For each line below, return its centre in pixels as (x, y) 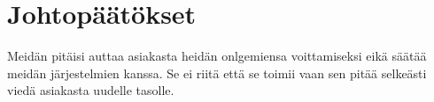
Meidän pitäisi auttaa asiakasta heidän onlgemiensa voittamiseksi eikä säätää (217, 56)
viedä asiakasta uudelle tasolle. (91, 90)
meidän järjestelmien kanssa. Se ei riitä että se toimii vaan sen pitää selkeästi (217, 73)
